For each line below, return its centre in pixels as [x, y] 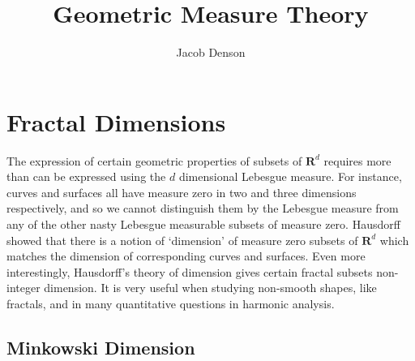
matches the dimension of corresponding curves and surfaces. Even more [186, 256]
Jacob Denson [211, 52]
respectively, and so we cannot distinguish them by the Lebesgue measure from [203, 208]
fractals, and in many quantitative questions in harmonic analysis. [171, 303]
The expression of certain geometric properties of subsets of [154, 160]
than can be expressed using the [86, 176]
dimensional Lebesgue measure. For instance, [290, 176]
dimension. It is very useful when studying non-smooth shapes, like [210, 288]
